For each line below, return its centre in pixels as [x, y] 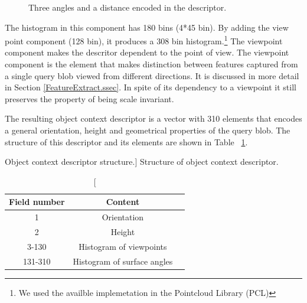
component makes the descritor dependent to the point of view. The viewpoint [147, 52]
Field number [37, 202]
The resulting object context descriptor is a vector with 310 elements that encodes [153, 118]
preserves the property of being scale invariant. [89, 98]
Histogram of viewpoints [123, 246]
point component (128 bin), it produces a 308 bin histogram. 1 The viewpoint [144, 40]
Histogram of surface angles [123, 261]
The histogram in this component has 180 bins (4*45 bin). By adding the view [147, 27]
